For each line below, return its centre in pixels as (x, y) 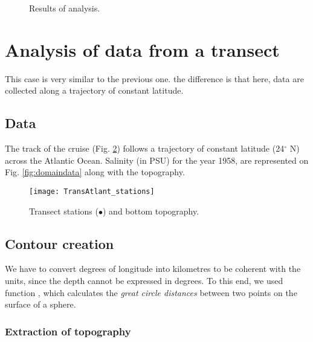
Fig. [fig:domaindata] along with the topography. (95, 172)
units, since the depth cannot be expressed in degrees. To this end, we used (144, 280)
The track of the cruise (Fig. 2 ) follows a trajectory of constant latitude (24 (145, 148)
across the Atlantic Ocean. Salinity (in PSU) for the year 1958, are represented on (157, 160)
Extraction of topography (68, 331)
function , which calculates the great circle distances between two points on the (151, 292)
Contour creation (60, 243)
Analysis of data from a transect (142, 49)
